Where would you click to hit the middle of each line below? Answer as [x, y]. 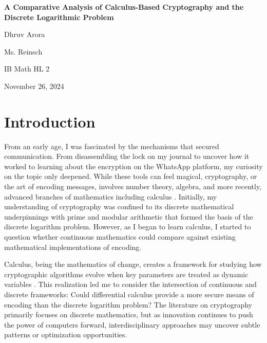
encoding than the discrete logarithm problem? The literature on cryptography [128, 304]
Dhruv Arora [25, 34]
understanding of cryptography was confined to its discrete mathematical [119, 206]
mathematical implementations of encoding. [73, 247]
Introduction [50, 121]
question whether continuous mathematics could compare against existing [120, 237]
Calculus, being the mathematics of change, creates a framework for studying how [133, 264]
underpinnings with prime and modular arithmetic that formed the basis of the [129, 216]
